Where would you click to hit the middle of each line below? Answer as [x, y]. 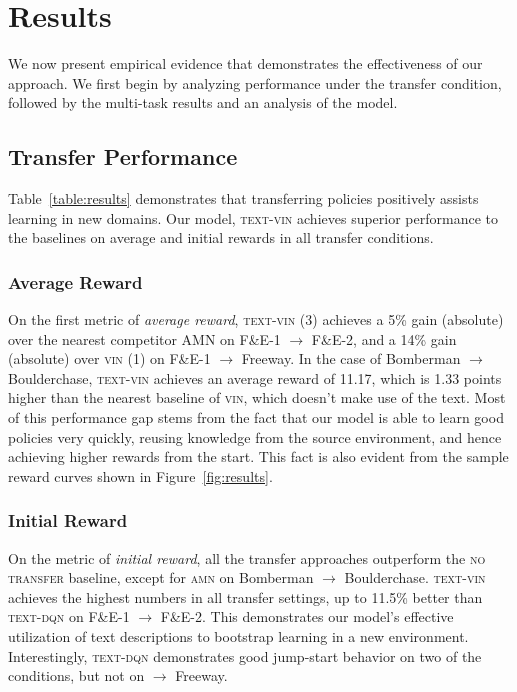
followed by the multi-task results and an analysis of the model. [203, 102]
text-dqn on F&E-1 [69, 616]
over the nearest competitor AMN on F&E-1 [144, 338]
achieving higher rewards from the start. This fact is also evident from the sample [258, 456]
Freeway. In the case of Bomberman [351, 358]
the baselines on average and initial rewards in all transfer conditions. [221, 237]
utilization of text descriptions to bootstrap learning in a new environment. [238, 636]
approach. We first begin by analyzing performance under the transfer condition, [255, 82]
